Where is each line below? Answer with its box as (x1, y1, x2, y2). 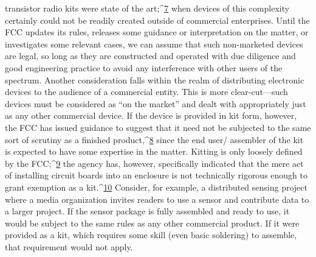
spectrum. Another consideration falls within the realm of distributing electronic (5, 73, 304, 86)
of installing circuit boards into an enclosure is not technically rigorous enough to (5, 169, 308, 181)
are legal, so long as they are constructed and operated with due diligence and (5, 49, 296, 62)
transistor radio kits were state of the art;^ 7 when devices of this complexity (5, 2, 290, 14)
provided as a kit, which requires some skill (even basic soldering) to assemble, (5, 228, 297, 241)
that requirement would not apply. (5, 240, 133, 253)
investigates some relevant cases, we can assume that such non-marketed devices (5, 37, 303, 50)
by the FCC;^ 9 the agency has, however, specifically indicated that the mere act (5, 157, 304, 169)
